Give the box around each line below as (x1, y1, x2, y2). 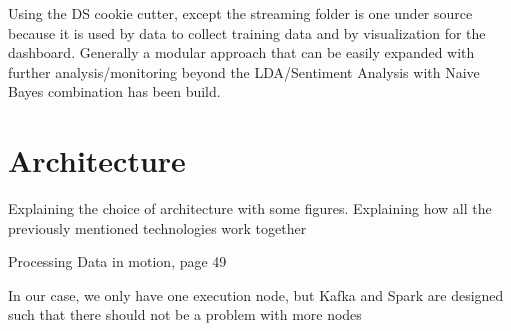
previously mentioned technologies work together (8, 217, 307, 238)
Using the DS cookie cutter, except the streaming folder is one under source (8, 3, 473, 23)
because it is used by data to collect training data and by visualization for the (8, 22, 486, 43)
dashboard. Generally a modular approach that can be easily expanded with (8, 42, 475, 63)
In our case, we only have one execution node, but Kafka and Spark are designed (8, 284, 504, 305)
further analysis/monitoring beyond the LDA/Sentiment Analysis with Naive (8, 61, 480, 82)
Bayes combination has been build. (8, 81, 221, 102)
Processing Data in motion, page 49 (8, 251, 227, 272)
